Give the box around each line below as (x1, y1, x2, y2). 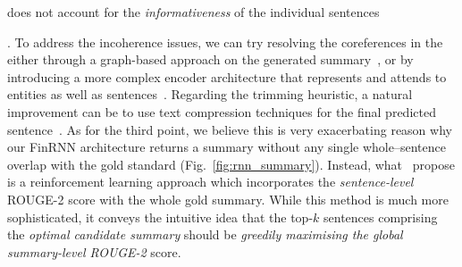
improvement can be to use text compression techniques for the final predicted (7, 102, 436, 121)
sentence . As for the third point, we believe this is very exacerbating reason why (7, 120, 452, 138)
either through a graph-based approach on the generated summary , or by (7, 50, 414, 69)
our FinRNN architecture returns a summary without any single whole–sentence (7, 138, 446, 156)
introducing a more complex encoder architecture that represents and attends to (7, 67, 447, 86)
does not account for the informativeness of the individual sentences (7, 3, 380, 21)
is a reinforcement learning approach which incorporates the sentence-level (7, 172, 414, 191)
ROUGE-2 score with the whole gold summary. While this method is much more (7, 189, 449, 208)
